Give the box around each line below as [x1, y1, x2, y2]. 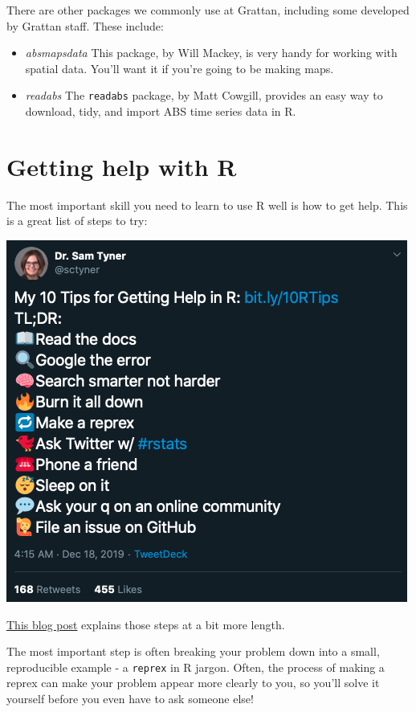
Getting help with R [6, 149, 237, 182]
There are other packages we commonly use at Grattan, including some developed [6, 2, 410, 18]
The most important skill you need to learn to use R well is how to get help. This [6, 196, 408, 213]
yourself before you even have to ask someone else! [6, 689, 254, 706]
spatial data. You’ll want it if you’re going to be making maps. [25, 59, 334, 76]
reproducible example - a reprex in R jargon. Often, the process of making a [6, 658, 385, 675]
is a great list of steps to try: [6, 212, 148, 229]
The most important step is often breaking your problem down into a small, [6, 643, 380, 660]
